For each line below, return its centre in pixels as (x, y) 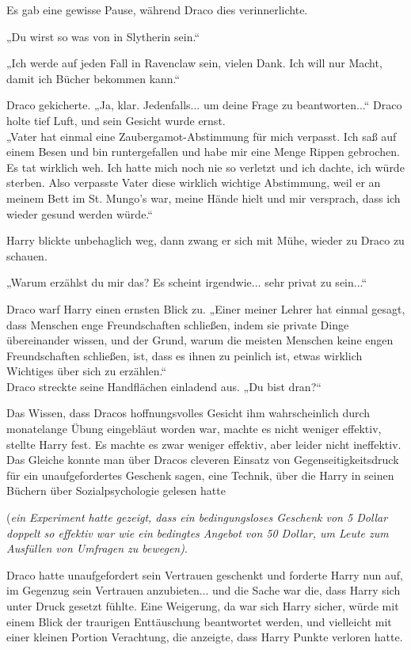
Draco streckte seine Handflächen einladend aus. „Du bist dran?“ (164, 386)
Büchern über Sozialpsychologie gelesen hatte (116, 490)
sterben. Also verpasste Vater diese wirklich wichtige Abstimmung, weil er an (194, 182)
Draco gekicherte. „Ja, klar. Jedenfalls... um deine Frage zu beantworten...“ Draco (204, 105)
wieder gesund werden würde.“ (80, 213)
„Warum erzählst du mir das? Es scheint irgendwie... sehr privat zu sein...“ (187, 282)
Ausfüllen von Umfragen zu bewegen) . (97, 548)
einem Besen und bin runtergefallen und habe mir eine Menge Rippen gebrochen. (203, 152)
